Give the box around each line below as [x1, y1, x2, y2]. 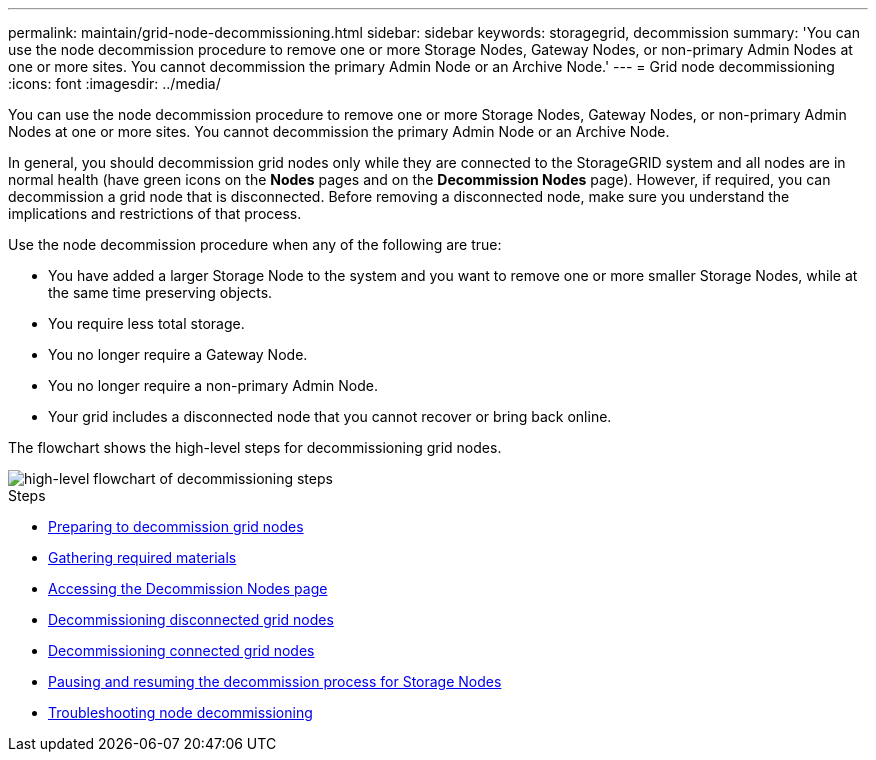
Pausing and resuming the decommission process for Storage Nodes [48, 673, 502, 690]
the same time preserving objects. [48, 284, 273, 301]
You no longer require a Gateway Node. [48, 346, 308, 363]
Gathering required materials [48, 549, 237, 566]
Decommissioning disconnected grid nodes [48, 611, 334, 628]
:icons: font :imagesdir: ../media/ [8, 75, 221, 92]
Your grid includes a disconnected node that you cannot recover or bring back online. [48, 408, 612, 425]
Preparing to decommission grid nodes [48, 518, 304, 535]
